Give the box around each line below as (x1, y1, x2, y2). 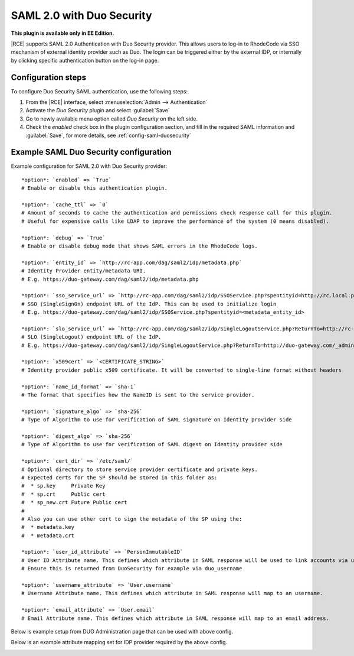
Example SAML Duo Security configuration (11, 147, 172, 157)
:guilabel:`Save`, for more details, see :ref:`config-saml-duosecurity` (25, 132, 191, 139)
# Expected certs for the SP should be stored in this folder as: (21, 474, 218, 481)
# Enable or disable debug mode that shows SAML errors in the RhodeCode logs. (21, 243, 258, 249)
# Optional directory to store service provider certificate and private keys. (21, 466, 258, 473)
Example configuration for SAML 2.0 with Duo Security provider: (11, 163, 168, 170)
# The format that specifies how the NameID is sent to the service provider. (21, 392, 255, 398)
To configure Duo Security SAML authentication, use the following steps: (11, 87, 188, 95)
